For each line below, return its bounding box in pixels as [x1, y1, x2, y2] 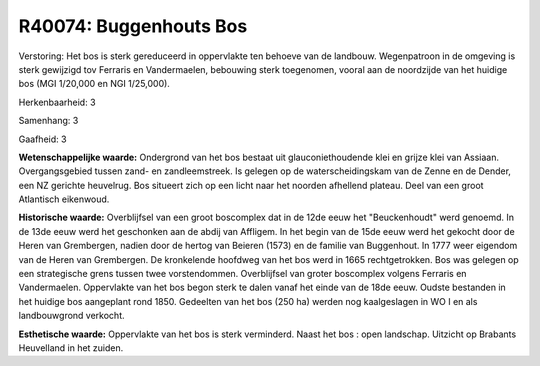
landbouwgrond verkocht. [18, 310, 125, 322]
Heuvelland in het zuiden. [18, 341, 124, 354]
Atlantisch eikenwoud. [18, 193, 110, 205]
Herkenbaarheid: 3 [18, 96, 96, 108]
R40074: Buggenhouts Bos [18, 15, 248, 37]
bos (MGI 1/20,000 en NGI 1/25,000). [18, 78, 170, 90]
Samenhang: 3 [18, 115, 79, 127]
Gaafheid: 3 [18, 133, 67, 145]
